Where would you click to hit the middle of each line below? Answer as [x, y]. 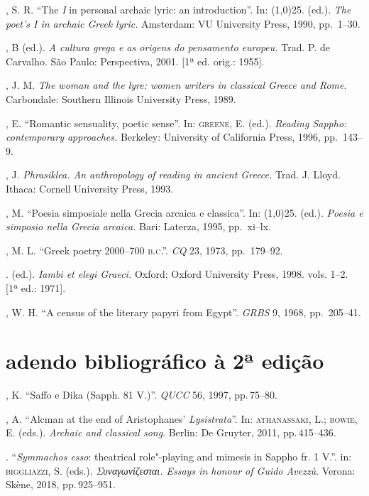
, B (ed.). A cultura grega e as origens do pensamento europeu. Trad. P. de [168, 47]
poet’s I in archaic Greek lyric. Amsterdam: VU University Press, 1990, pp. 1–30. [183, 23]
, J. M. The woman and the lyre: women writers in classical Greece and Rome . [176, 85]
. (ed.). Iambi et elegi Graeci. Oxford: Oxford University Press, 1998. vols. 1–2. [177, 274]
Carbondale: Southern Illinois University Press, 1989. [121, 98]
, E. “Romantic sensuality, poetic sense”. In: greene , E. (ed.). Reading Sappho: [176, 123]
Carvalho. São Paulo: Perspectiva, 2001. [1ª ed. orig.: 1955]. [135, 61]
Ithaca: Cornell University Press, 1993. [90, 188]
